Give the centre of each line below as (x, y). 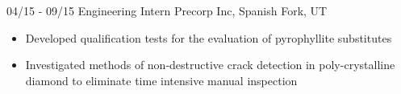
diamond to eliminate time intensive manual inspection (161, 80)
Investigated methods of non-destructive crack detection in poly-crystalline (210, 65)
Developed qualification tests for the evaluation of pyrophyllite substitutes (209, 37)
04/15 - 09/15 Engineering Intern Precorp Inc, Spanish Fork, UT (167, 10)
